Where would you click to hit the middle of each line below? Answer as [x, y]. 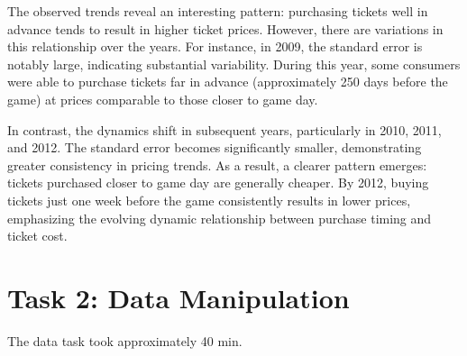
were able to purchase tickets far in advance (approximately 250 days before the [228, 82]
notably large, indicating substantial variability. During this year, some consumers [234, 64]
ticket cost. [37, 236]
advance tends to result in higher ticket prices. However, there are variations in [225, 28]
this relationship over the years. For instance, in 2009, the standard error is [215, 46]
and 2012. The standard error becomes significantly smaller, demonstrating [215, 147]
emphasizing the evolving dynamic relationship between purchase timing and [220, 218]
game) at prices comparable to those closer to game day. [163, 99]
